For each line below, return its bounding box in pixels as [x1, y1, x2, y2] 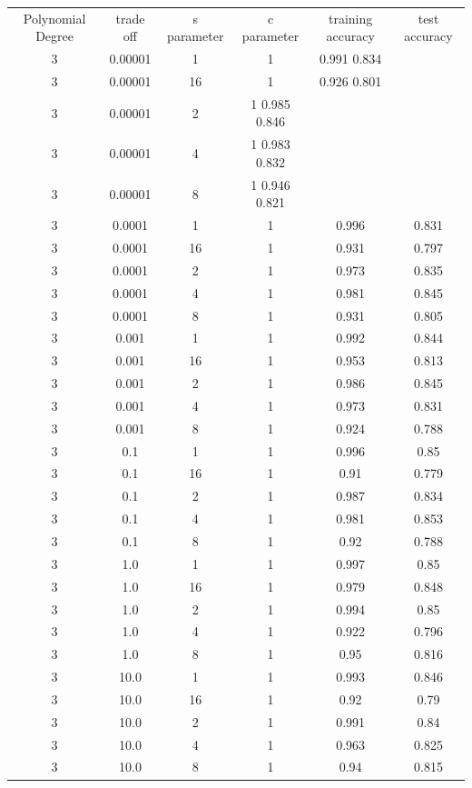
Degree [35, 26, 74, 45]
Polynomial [23, 8, 86, 27]
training [329, 8, 373, 27]
